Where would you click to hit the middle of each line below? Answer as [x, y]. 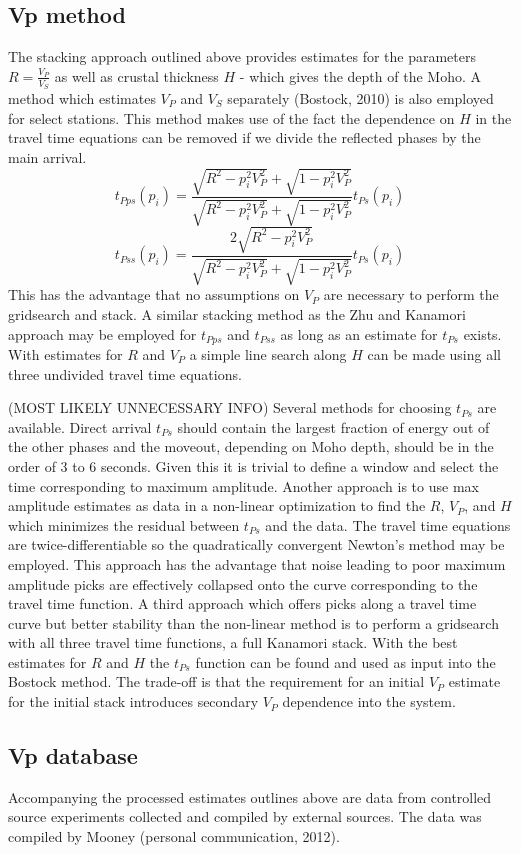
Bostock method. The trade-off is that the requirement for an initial [216, 681]
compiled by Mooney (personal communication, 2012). [174, 836]
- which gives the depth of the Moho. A [360, 75]
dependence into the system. [369, 701]
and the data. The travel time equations [388, 524]
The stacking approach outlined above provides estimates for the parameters [242, 56]
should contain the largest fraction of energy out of [333, 426]
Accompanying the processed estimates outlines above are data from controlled [250, 796]
